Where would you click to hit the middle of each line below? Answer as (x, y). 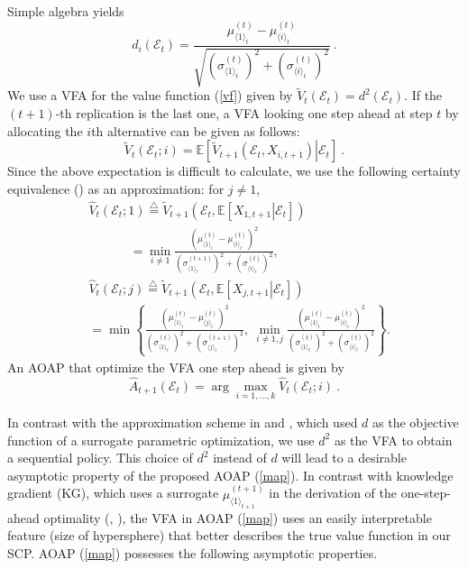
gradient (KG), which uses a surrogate (113, 493)
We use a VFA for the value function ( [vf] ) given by (150, 95)
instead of (240, 458)
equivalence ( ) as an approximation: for (116, 188)
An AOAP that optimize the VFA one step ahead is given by (176, 367)
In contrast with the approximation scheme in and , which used (183, 422)
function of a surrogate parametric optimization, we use (161, 440)
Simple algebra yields (66, 11)
